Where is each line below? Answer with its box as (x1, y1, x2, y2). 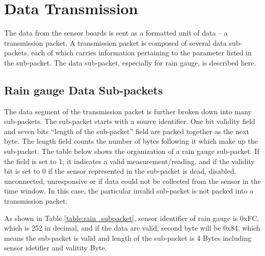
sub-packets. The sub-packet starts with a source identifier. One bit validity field (4, 116, 255, 126)
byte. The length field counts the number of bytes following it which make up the (4, 136, 258, 146)
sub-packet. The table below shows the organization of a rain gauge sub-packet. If (4, 146, 259, 156)
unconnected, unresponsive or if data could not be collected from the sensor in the (4, 175, 261, 186)
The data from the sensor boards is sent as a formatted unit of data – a (4, 27, 228, 38)
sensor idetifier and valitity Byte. (4, 242, 107, 253)
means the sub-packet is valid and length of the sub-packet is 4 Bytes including (4, 232, 252, 243)
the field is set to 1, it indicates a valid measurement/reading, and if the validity (4, 155, 255, 166)
